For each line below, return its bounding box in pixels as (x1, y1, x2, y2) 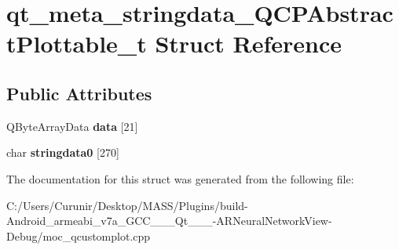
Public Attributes (6, 81, 152, 105)
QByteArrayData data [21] (6, 118, 138, 134)
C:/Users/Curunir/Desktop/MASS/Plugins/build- (6, 197, 248, 213)
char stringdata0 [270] (6, 144, 119, 161)
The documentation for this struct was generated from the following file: (6, 170, 354, 187)
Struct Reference (155, 27, 342, 60)
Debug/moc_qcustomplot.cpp (6, 227, 151, 244)
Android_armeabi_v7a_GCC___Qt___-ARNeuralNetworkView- (6, 212, 332, 229)
